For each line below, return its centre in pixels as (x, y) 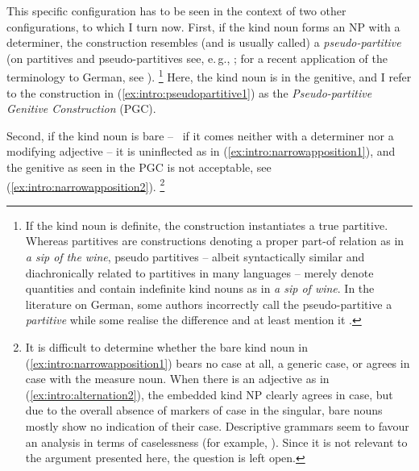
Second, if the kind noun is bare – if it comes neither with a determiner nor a (200, 135)
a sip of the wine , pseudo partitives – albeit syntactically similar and (195, 257)
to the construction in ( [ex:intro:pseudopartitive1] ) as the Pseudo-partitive (189, 92)
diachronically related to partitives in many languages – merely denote (199, 272)
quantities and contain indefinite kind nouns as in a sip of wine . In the (200, 288)
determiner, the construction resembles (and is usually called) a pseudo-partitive (204, 42)
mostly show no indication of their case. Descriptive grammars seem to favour (217, 425)
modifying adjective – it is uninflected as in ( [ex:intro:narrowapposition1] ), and (201, 151)
